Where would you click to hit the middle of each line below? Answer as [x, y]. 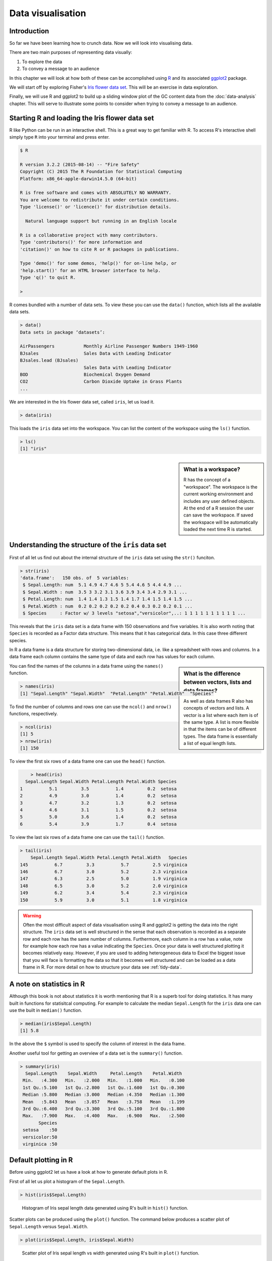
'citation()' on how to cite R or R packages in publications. [100, 249]
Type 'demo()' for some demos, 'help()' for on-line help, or [98, 263]
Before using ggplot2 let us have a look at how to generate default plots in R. [89, 1172]
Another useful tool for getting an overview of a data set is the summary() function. [96, 1053]
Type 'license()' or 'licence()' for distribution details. [96, 207]
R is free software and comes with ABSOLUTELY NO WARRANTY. [96, 193]
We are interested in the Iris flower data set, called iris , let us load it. [82, 402]
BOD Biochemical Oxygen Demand [85, 374]
